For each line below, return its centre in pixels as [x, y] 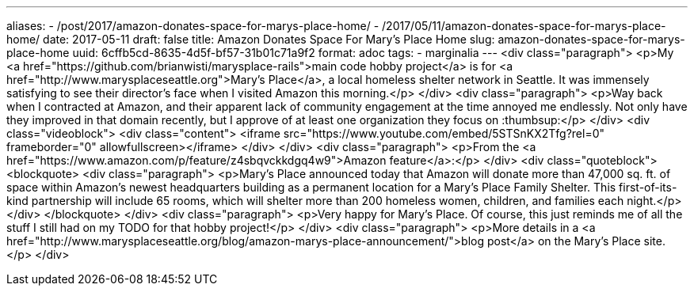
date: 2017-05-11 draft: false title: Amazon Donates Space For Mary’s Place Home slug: [269, 39]
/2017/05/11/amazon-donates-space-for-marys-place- [524, 26]
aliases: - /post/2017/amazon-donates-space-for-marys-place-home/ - [193, 26]
